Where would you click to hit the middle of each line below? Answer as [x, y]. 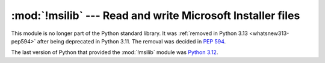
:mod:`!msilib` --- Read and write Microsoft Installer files [156, 15]
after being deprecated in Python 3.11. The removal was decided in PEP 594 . [132, 41]
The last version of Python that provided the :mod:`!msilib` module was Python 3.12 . [115, 52]
